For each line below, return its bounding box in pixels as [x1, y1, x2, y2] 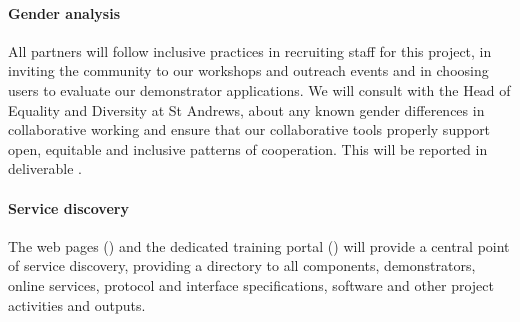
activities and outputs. [8, 294, 146, 315]
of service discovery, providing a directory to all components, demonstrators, [8, 255, 476, 276]
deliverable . [8, 158, 82, 179]
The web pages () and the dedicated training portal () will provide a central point [8, 235, 510, 256]
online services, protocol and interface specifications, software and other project [8, 274, 494, 295]
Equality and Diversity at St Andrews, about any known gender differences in [8, 99, 485, 120]
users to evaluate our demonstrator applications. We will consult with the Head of [8, 79, 511, 100]
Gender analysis [8, 2, 121, 23]
